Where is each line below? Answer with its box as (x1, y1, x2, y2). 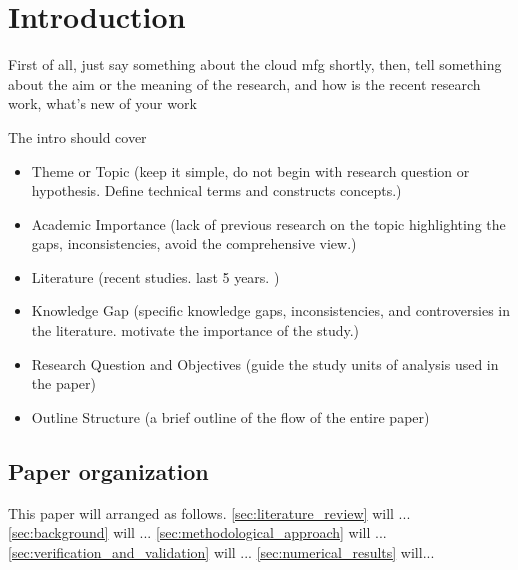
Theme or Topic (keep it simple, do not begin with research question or (31, 160, 470, 181)
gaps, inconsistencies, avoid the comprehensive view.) (31, 233, 357, 254)
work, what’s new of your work (8, 93, 197, 114)
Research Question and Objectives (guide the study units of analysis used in (31, 353, 499, 374)
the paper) (31, 373, 97, 394)
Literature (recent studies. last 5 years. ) (31, 266, 280, 287)
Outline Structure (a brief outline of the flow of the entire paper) (31, 406, 430, 427)
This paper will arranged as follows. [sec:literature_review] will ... (8, 502, 411, 523)
